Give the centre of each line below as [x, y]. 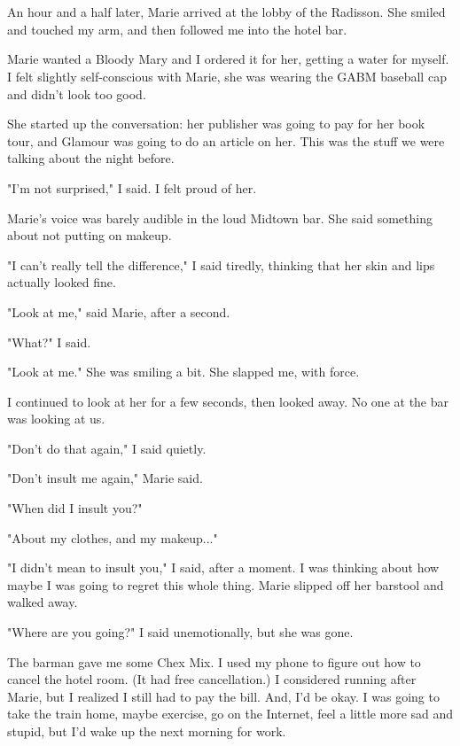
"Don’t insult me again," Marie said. [105, 478]
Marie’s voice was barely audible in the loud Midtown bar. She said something [220, 218]
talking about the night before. [91, 158]
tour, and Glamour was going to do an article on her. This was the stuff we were [226, 140]
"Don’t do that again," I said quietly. [107, 448]
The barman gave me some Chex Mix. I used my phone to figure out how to [214, 661]
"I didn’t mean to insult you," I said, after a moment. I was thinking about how [223, 567]
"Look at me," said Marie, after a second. [119, 311]
